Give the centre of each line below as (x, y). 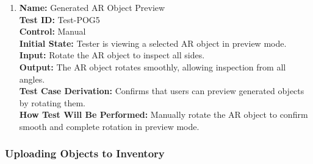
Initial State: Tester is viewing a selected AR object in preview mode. (153, 43)
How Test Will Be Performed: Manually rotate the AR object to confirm (164, 114)
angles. (32, 79)
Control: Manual (52, 31)
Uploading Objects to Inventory (85, 153)
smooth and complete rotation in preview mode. (109, 126)
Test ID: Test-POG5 (59, 19)
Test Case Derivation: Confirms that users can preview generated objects (162, 91)
